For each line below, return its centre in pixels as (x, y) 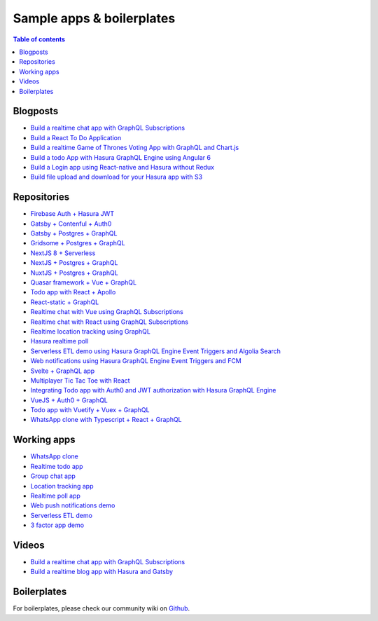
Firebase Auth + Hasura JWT (72, 214)
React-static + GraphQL (65, 302)
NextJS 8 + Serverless (63, 253)
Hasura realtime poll (59, 341)
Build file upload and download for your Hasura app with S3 (117, 177)
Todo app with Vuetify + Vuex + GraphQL (90, 410)
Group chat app (53, 476)
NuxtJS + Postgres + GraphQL (74, 273)
